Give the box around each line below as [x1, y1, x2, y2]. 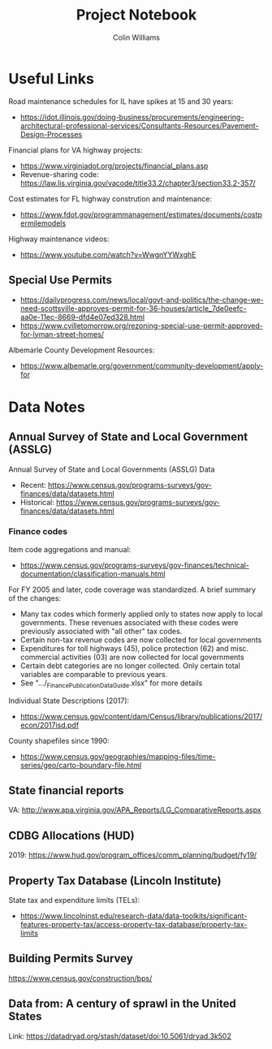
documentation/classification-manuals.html [19, 568, 166, 578]
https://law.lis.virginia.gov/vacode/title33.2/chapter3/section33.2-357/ [19, 178, 256, 188]
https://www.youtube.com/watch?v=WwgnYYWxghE [19, 249, 196, 259]
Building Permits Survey [8, 952, 134, 965]
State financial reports [8, 784, 124, 797]
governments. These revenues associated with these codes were [19, 617, 239, 627]
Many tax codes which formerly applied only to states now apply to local [19, 609, 263, 619]
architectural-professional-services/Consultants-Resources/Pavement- [19, 120, 259, 131]
